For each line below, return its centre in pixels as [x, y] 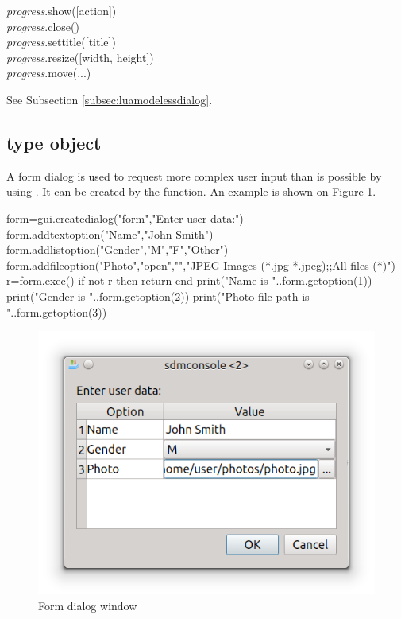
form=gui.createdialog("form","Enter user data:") [125, 218]
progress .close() [43, 26]
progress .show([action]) [62, 10]
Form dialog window [88, 605]
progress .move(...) [49, 73]
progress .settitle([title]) [61, 42]
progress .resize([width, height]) [80, 57]
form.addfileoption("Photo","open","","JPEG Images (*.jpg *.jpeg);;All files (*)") [201, 265]
